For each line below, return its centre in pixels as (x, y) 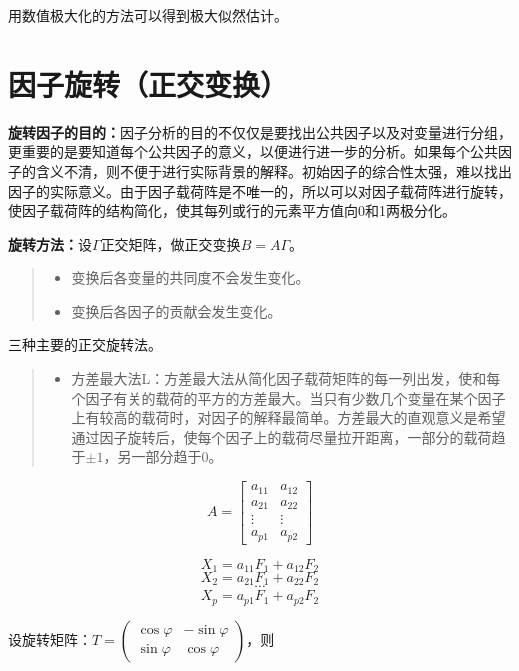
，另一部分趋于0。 (163, 456)
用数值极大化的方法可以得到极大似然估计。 (148, 15)
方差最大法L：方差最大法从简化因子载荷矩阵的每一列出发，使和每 (286, 378)
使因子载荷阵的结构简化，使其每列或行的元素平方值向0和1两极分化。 (232, 210)
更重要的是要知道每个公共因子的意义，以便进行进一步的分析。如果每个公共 (253, 151)
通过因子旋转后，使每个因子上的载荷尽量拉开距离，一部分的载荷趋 (288, 436)
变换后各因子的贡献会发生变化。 (176, 310)
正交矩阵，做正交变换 (170, 243)
